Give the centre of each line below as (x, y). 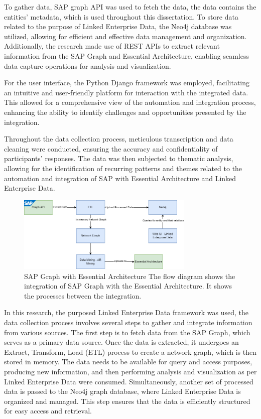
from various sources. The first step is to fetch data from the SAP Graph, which (127, 332)
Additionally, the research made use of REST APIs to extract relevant (112, 46)
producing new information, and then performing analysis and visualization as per (130, 371)
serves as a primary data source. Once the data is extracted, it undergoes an (121, 342)
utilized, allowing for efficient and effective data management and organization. (125, 36)
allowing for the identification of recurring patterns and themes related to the (123, 168)
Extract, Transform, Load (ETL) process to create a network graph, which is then (130, 352)
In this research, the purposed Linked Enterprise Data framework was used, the (126, 312)
